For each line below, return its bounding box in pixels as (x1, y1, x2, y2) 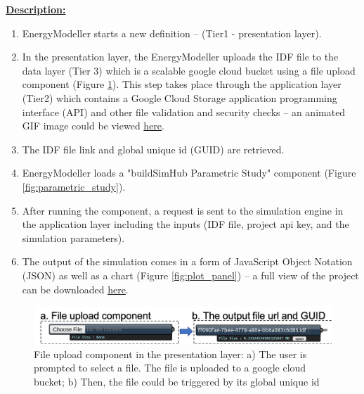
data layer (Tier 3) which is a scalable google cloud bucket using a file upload (22, 63, 356, 77)
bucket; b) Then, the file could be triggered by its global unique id (34, 374, 320, 388)
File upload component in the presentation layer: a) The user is (34, 346, 307, 361)
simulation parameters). (22, 230, 125, 245)
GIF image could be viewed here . (22, 118, 164, 133)
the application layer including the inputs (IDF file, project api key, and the (22, 217, 349, 231)
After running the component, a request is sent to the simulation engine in (22, 203, 344, 217)
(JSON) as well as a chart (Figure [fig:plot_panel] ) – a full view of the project (22, 267, 359, 282)
